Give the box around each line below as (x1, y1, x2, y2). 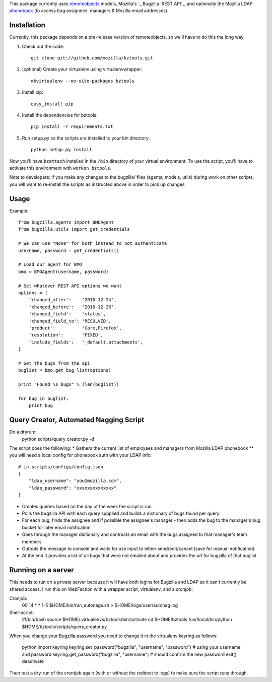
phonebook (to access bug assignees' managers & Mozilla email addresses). (9, 8, 169, 14)
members (22, 538, 42, 544)
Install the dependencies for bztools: (22, 112, 98, 118)
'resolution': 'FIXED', (28, 332, 103, 338)
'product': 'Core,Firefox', (28, 325, 122, 331)
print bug (28, 403, 53, 408)
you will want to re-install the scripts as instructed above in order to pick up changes (9, 181, 185, 187)
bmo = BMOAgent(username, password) (18, 268, 109, 275)
